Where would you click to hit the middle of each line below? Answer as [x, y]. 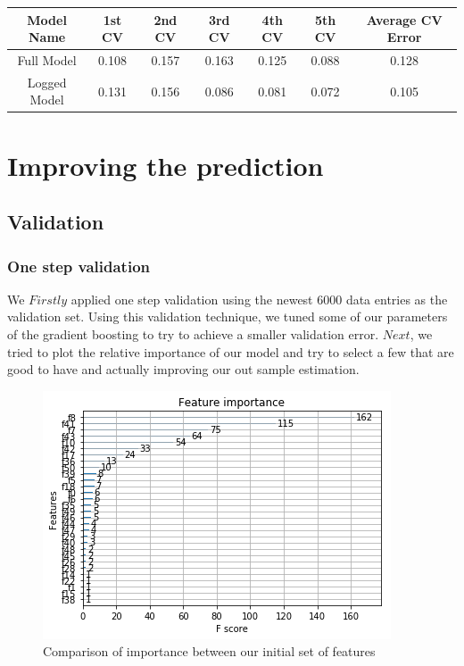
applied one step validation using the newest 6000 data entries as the [259, 299]
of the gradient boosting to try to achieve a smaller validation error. [193, 334]
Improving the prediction [166, 165]
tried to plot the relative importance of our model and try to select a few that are [231, 351]
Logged [47, 82]
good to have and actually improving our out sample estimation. [183, 369]
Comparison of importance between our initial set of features [209, 651]
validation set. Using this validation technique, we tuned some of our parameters [228, 316]
